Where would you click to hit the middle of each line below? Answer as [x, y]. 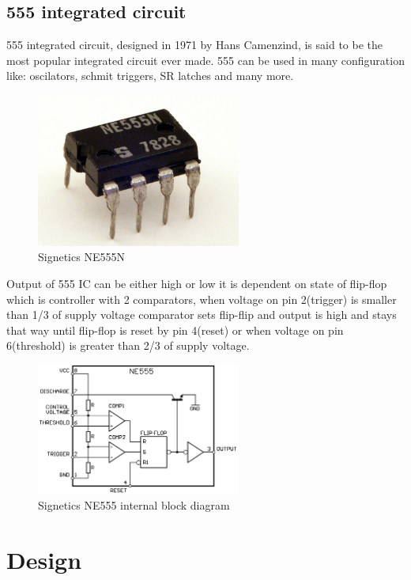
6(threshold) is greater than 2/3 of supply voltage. [128, 345]
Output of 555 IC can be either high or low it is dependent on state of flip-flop [197, 283]
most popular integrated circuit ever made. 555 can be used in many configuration [205, 60]
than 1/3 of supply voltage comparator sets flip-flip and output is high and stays [202, 315]
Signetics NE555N [81, 257]
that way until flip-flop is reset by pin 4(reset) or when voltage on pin [175, 330]
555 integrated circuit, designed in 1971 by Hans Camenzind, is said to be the [194, 45]
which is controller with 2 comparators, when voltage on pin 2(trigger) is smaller [202, 299]
